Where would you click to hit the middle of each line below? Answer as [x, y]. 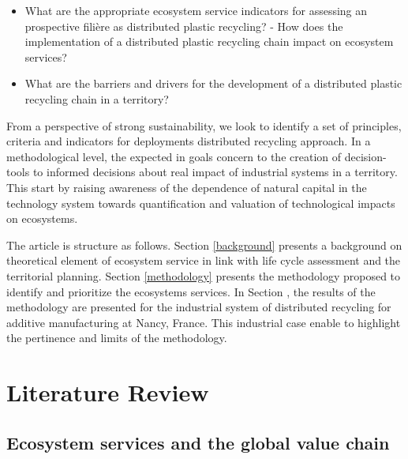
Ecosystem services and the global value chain [198, 442]
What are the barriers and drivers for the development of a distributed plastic [213, 83]
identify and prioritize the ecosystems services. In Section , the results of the [191, 291]
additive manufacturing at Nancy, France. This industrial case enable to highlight [204, 322]
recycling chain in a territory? [97, 98]
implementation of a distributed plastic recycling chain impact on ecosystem [209, 41]
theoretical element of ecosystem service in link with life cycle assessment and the [204, 260]
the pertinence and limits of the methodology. [117, 338]
